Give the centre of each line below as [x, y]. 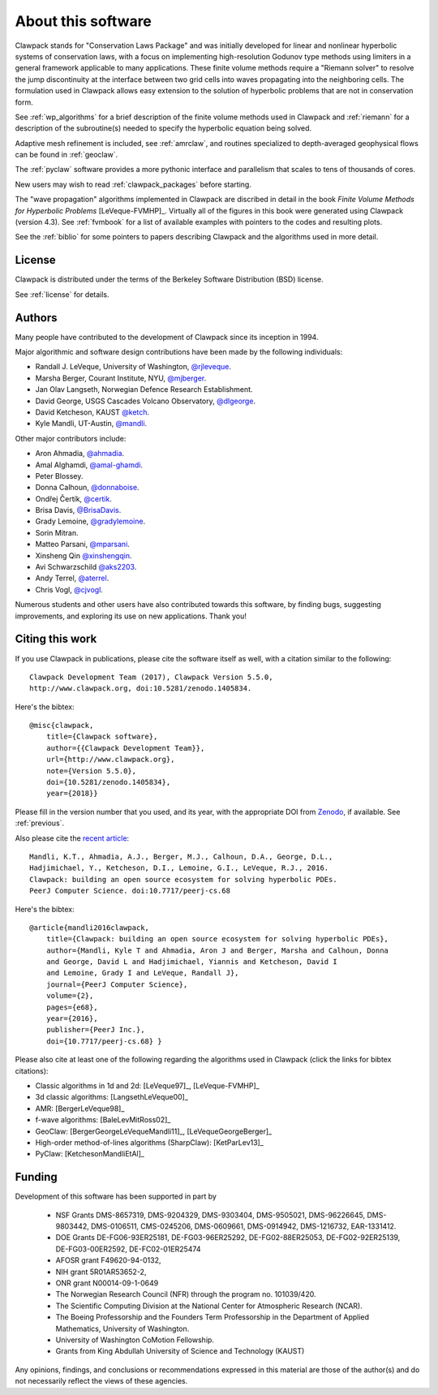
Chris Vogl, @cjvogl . [69, 589]
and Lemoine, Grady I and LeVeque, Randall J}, [142, 973]
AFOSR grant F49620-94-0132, [108, 1260]
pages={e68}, [72, 1007]
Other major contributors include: [71, 438]
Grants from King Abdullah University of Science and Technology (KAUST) [180, 1351]
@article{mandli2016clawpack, [90, 928]
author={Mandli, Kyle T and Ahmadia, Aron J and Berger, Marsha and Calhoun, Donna [217, 950]
